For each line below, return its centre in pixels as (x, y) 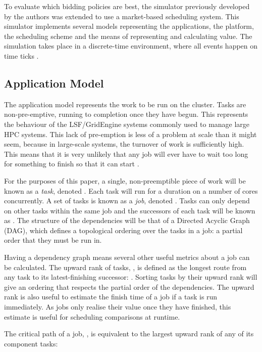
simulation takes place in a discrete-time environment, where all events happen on (131, 46)
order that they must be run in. (53, 240)
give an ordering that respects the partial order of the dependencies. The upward (129, 287)
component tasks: (31, 343)
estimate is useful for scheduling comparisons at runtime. (92, 316)
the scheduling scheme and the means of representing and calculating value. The (128, 36)
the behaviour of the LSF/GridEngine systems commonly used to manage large (127, 124)
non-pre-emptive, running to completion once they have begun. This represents (126, 114)
